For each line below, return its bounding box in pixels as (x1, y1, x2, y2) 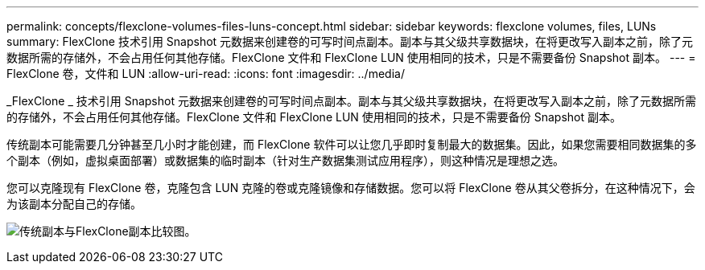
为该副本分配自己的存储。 (6, 197, 142, 211)
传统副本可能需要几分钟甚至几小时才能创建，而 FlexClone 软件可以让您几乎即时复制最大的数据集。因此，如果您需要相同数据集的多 (6, 137, 697, 151)
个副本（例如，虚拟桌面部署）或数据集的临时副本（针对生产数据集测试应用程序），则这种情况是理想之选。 (6, 153, 564, 167)
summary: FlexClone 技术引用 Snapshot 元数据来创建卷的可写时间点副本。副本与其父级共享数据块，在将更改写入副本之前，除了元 (6, 35, 694, 48)
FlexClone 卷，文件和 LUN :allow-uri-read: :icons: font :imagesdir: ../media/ (6, 67, 405, 80)
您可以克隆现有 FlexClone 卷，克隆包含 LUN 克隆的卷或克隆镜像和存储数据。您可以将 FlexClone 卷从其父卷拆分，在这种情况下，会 (6, 181, 695, 194)
